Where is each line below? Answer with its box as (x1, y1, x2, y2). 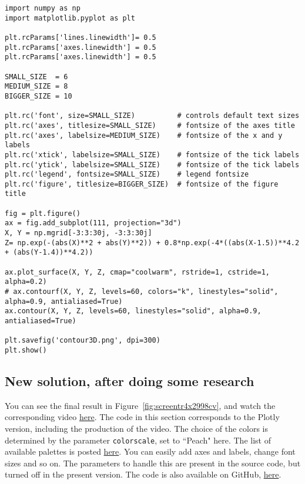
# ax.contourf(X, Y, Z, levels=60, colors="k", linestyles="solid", (5, 287, 279, 296)
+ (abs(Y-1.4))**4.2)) (5, 248, 93, 257)
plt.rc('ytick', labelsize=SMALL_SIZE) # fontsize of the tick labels (5, 160, 300, 169)
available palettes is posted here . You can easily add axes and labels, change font (5, 445, 296, 458)
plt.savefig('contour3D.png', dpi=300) (5, 336, 160, 345)
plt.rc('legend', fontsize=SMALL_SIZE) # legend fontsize (5, 170, 249, 179)
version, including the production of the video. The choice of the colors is (5, 422, 268, 435)
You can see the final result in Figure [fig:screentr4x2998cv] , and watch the (5, 399, 276, 411)
